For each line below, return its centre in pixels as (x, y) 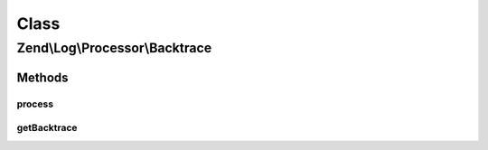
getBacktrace (47, 128)
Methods (42, 77)
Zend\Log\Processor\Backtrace (114, 48)
